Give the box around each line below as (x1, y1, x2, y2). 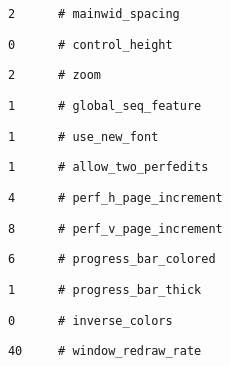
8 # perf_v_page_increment (7, 221, 223, 236)
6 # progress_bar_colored (7, 252, 216, 267)
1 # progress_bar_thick (7, 282, 202, 297)
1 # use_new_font (7, 129, 159, 144)
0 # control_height (7, 37, 173, 52)
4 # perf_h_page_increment (7, 190, 223, 205)
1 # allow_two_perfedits (7, 160, 209, 175)
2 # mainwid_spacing (7, 7, 180, 21)
